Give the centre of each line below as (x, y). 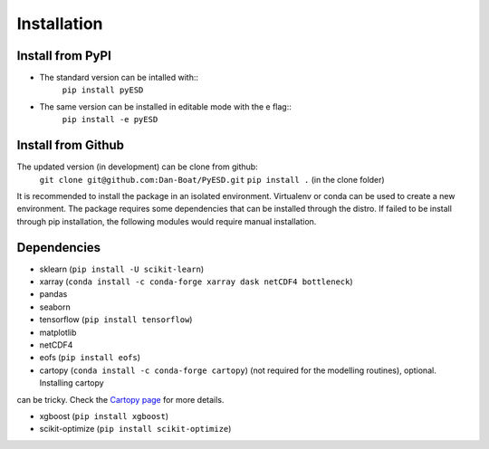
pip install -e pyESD (110, 119)
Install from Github (71, 145)
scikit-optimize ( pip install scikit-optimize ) (135, 429)
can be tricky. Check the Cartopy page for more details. (120, 399)
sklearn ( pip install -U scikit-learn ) (122, 269)
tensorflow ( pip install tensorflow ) (116, 320)
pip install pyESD (103, 90)
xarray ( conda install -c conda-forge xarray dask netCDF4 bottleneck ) (196, 282)
